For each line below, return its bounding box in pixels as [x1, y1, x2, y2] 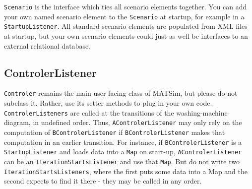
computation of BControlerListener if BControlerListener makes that [4, 126, 225, 137]
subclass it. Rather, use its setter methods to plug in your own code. [4, 98, 212, 108]
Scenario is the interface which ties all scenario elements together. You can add [4, 1, 247, 11]
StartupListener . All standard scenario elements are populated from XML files [4, 21, 248, 31]
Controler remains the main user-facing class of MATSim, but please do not [4, 88, 238, 98]
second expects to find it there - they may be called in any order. [4, 176, 202, 186]
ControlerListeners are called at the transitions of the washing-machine [4, 107, 228, 118]
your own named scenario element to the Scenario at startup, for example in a [4, 11, 245, 21]
